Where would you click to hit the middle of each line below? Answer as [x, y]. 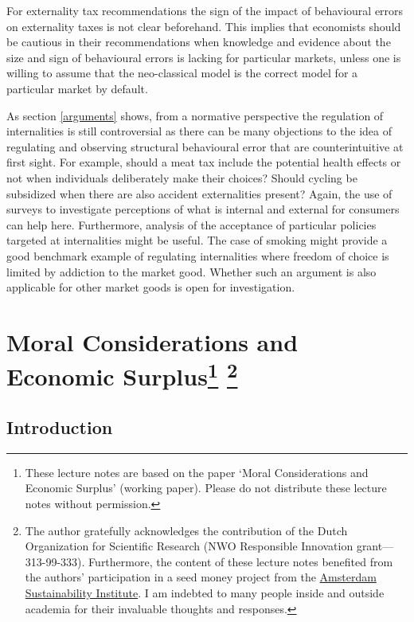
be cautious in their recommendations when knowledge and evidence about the [199, 42]
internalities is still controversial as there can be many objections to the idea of [199, 131]
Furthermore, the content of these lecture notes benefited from [241, 561]
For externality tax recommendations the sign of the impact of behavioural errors [205, 10]
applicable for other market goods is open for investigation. [151, 287]
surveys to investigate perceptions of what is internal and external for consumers [203, 209]
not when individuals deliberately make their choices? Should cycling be [182, 177]
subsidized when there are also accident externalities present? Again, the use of [199, 193]
